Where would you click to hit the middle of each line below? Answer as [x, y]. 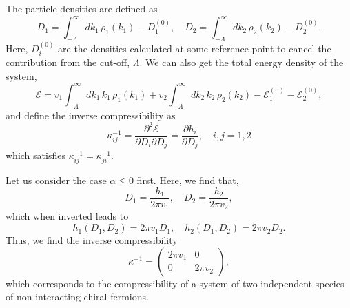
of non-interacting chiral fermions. [77, 297]
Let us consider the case [56, 180]
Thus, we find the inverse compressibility [92, 240]
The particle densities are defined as [82, 8]
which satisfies [35, 155]
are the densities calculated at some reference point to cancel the [195, 48]
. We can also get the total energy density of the [241, 62]
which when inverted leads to [67, 216]
